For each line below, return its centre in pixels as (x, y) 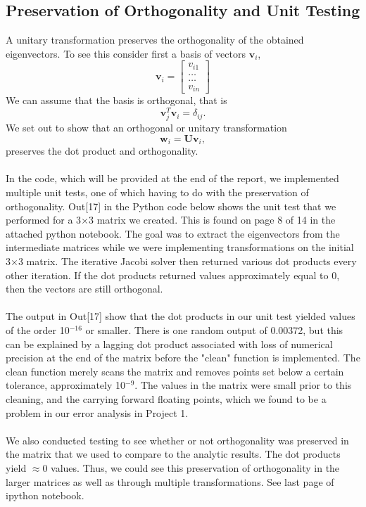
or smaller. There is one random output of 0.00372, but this (214, 330)
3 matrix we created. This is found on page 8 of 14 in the (212, 220)
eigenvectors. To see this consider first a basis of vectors (126, 53)
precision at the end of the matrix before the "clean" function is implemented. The (183, 358)
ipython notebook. (45, 495)
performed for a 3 (44, 220)
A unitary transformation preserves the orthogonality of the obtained (155, 40)
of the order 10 (38, 330)
